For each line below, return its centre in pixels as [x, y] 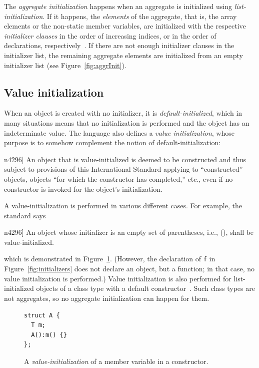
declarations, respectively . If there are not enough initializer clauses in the [119, 45]
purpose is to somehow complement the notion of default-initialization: [112, 142]
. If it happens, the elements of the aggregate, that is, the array [140, 16]
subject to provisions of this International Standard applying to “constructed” [123, 169]
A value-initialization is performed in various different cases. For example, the [123, 206]
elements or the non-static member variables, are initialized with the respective [125, 26]
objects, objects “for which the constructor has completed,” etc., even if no [118, 178]
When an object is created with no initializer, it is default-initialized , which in [123, 113]
